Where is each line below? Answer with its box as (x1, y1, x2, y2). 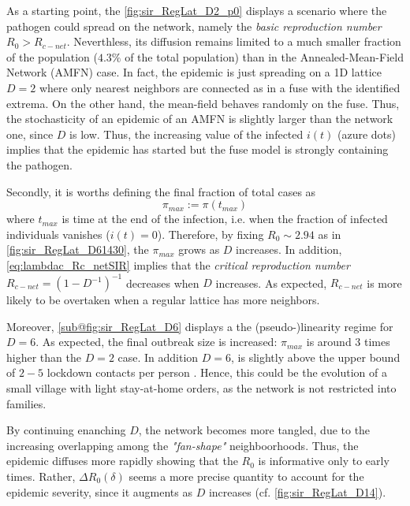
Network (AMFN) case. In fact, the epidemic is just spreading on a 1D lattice (6, 64, 382, 80)
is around (306, 333, 352, 350)
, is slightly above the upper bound (231, 348, 401, 365)
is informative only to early (258, 452, 389, 469)
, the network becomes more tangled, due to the (138, 422, 371, 438)
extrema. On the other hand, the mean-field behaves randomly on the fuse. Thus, (6, 95, 400, 111)
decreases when (125, 274, 199, 290)
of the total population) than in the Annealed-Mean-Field (125, 48, 404, 65)
